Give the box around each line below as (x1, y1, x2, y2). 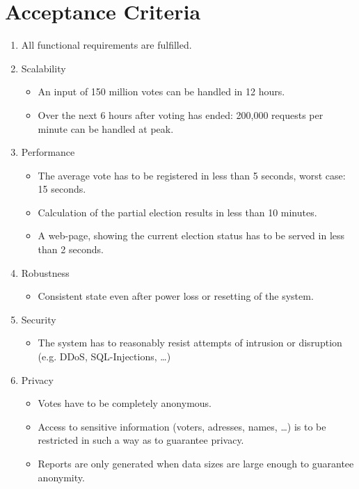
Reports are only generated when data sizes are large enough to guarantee (38, 456, 354, 470)
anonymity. (38, 470, 85, 484)
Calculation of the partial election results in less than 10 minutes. (38, 205, 317, 219)
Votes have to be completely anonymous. (38, 396, 212, 410)
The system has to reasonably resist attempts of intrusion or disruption (38, 335, 342, 350)
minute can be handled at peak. (38, 121, 174, 136)
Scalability (21, 61, 66, 75)
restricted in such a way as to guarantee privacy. (38, 433, 244, 447)
